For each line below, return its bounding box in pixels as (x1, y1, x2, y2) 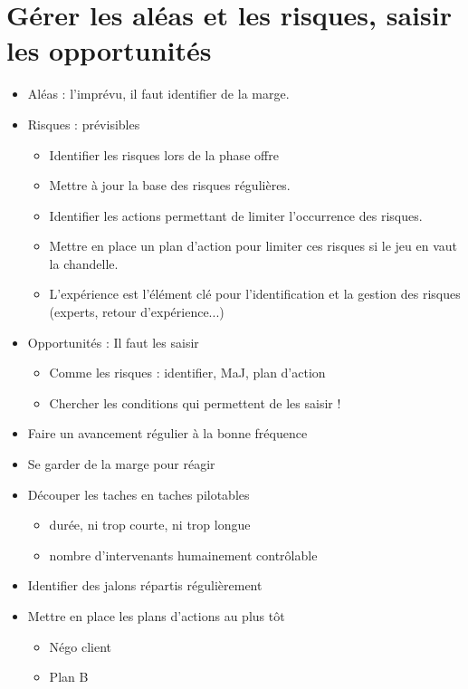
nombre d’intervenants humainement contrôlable (49, 545, 318, 564)
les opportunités (6, 32, 212, 69)
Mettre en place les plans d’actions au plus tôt (27, 607, 285, 625)
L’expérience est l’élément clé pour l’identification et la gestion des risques (49, 284, 461, 303)
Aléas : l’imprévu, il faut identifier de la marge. (27, 84, 290, 103)
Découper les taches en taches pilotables (27, 484, 250, 503)
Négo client (49, 636, 112, 656)
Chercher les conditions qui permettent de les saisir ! (49, 393, 341, 412)
